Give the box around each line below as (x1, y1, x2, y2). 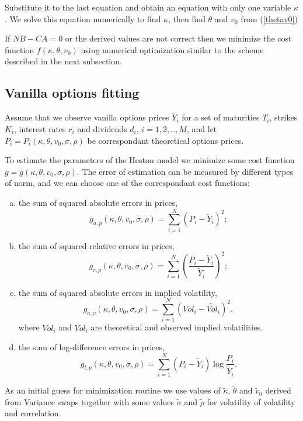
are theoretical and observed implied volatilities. (90, 321, 263, 333)
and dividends (77, 122, 127, 134)
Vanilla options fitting (5, 84, 140, 102)
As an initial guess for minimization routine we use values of (5, 384, 221, 396)
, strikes (269, 111, 298, 123)
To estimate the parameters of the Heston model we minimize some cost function (5, 154, 295, 166)
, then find (168, 12, 206, 25)
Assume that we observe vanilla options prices (5, 111, 169, 123)
